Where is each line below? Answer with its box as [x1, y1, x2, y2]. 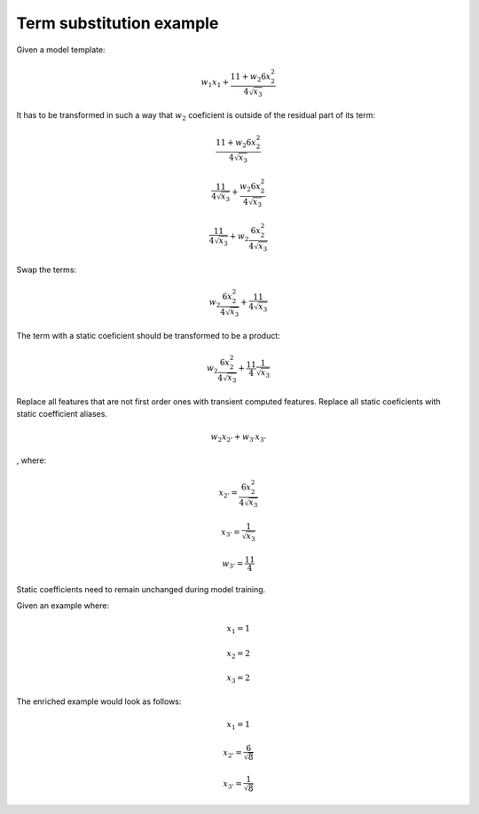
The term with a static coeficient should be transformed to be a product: [16, 330, 281, 340]
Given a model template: [16, 44, 106, 55]
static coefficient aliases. [16, 409, 108, 419]
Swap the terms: [16, 264, 77, 275]
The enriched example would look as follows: [16, 696, 182, 707]
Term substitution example [16, 13, 219, 33]
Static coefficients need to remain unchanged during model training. [16, 583, 266, 594]
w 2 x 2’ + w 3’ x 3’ [210, 432, 266, 444]
